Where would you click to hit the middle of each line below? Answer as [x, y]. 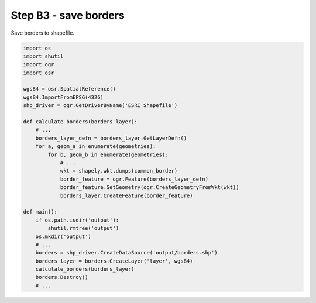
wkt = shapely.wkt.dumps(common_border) [119, 171]
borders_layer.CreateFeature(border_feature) [126, 195]
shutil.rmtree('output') [83, 228]
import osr [39, 73]
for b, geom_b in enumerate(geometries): [108, 154]
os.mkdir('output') [63, 236]
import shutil [43, 56]
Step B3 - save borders [68, 15]
